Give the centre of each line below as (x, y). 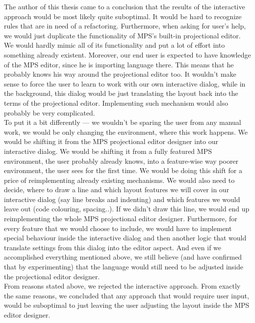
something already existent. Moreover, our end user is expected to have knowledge (127, 54)
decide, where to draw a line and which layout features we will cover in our (117, 190)
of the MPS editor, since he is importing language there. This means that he (119, 64)
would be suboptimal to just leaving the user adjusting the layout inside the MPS (127, 305)
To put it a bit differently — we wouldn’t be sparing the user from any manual (123, 122)
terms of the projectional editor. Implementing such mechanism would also (116, 103)
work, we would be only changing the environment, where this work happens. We (126, 132)
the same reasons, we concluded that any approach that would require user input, (127, 295)
